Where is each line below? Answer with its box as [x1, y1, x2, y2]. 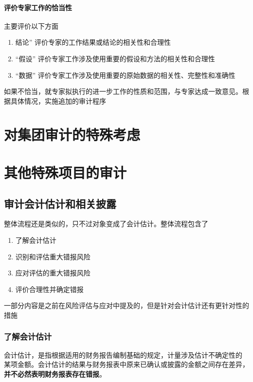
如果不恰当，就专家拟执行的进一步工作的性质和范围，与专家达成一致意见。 [4, 86, 242, 96]
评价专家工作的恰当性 [4, 2, 72, 12]
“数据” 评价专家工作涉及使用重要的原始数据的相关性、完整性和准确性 [15, 70, 235, 80]
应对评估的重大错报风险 [15, 268, 90, 278]
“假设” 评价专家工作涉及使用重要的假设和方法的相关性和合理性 [15, 53, 215, 63]
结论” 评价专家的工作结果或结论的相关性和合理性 [15, 37, 171, 47]
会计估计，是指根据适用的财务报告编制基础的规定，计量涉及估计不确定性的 [4, 349, 242, 360]
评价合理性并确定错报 [15, 284, 84, 294]
